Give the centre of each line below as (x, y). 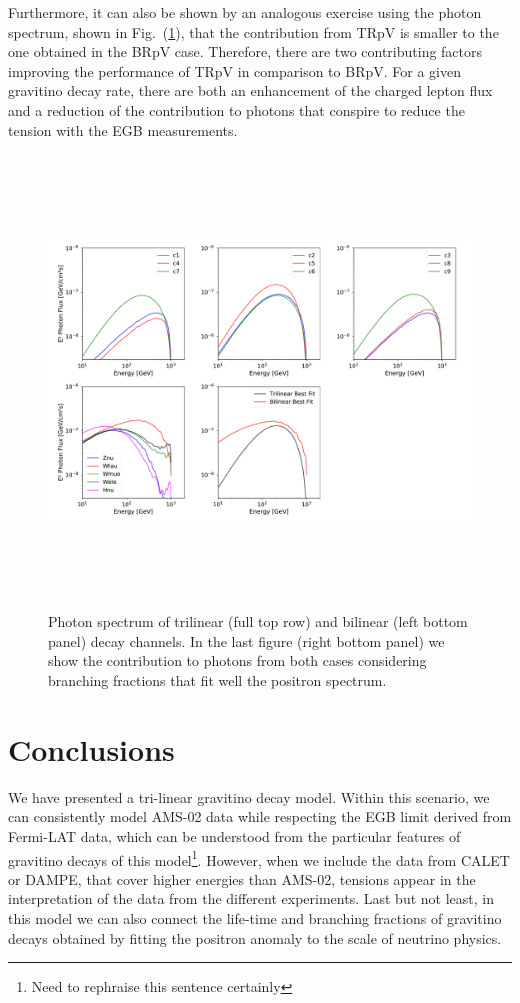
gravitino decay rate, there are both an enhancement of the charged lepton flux (250, 90)
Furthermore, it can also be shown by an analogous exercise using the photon (245, 12)
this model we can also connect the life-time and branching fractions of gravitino (255, 918)
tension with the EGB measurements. (123, 129)
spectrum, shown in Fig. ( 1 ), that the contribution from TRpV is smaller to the (253, 31)
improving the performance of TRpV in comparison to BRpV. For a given (234, 70)
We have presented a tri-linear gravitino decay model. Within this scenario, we (249, 796)
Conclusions (91, 748)
